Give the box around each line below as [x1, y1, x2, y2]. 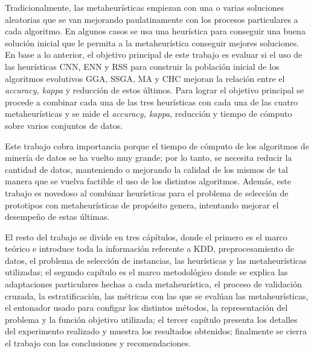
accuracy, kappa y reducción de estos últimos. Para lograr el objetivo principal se [5, 84, 304, 96]
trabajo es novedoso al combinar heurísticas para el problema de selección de [5, 186, 289, 199]
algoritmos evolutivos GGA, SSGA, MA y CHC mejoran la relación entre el [5, 72, 285, 84]
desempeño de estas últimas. [5, 210, 110, 223]
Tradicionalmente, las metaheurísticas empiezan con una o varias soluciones [5, 1, 284, 13]
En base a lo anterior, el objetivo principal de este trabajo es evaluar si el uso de [5, 48, 303, 61]
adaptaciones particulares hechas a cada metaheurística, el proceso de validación [5, 278, 302, 290]
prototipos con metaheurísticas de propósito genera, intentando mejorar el [5, 198, 279, 211]
